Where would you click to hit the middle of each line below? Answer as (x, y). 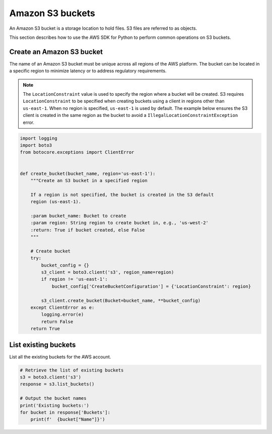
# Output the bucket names (53, 398)
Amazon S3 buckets (52, 13)
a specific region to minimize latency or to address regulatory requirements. (88, 71)
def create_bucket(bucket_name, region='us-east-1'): (88, 173)
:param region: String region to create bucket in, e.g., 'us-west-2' (120, 223)
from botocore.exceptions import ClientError (77, 152)
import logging (39, 138)
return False (57, 322)
